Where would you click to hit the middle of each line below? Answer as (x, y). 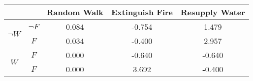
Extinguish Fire (142, 12)
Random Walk (75, 12)
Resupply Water (213, 12)
